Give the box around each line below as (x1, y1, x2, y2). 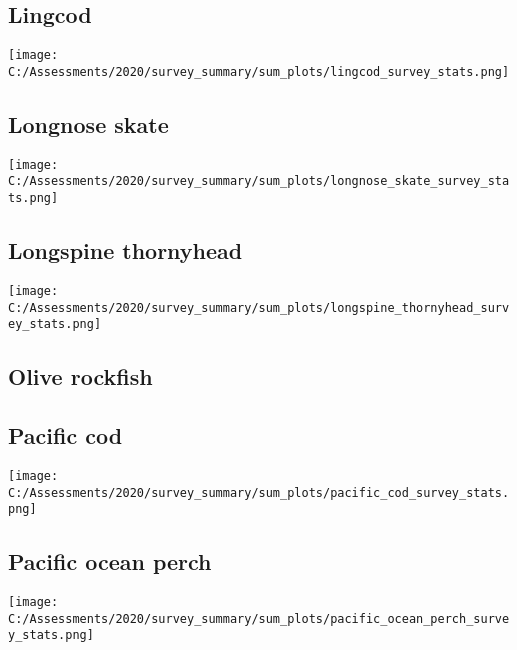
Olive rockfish (8, 361, 153, 392)
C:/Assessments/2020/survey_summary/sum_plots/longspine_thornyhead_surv (8, 300, 510, 315)
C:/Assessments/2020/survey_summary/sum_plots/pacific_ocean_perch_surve (8, 611, 510, 626)
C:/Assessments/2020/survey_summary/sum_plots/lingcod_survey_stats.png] (8, 64, 510, 79)
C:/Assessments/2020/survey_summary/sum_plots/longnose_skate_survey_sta (8, 174, 510, 189)
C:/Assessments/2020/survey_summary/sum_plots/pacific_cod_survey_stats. (8, 485, 510, 500)
